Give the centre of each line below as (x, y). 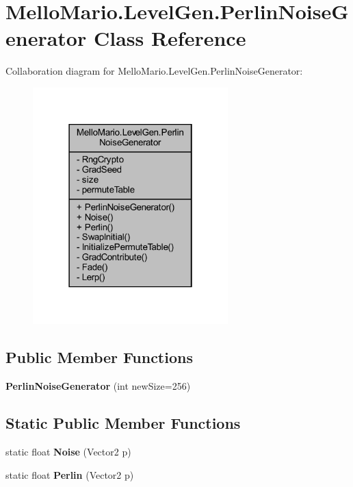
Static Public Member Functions (123, 423)
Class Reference (170, 38)
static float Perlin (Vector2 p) (70, 474)
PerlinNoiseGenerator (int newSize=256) (98, 386)
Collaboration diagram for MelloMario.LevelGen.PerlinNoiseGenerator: (154, 71)
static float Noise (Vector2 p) (68, 451)
